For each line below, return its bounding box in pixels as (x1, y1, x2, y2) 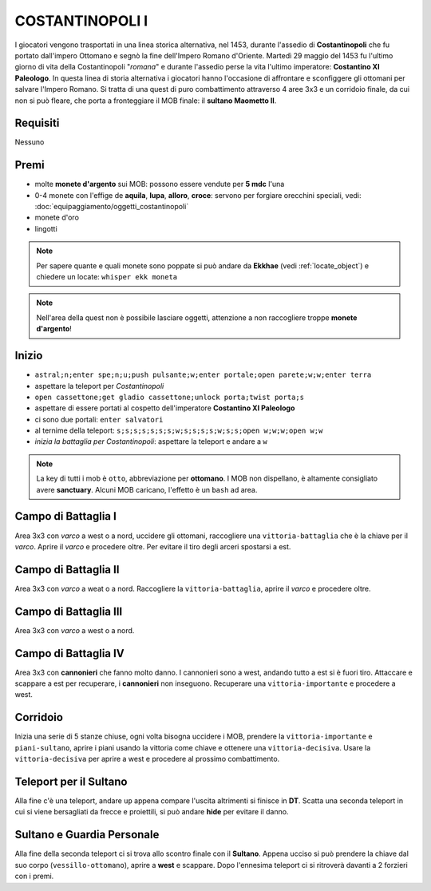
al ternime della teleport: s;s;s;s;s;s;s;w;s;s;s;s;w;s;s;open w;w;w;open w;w (34, 426, 323, 435)
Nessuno (14, 137, 45, 147)
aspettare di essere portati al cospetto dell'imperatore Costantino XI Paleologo (34, 403, 295, 413)
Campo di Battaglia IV (14, 647, 125, 660)
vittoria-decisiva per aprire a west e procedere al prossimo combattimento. (14, 754, 280, 764)
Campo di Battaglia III (14, 604, 123, 618)
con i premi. (14, 871, 54, 881)
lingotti (34, 224, 57, 233)
